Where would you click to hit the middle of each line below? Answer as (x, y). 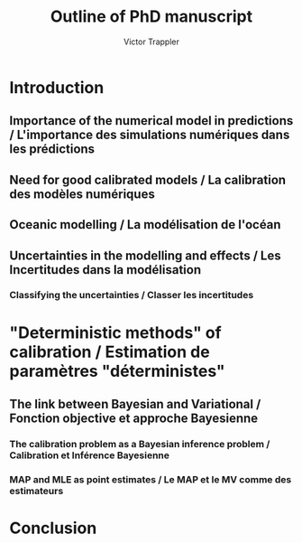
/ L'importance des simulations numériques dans (150, 135)
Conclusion (53, 528)
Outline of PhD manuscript (151, 17)
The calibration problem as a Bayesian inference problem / (140, 444)
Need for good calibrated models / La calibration (148, 179)
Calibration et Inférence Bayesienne (89, 455)
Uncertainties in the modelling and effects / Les (145, 255)
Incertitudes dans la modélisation (105, 270)
